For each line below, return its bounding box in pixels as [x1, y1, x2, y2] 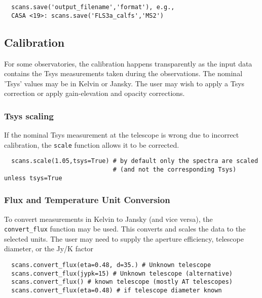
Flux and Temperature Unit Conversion [4, 193, 170, 206]
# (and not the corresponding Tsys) [113, 166, 237, 174]
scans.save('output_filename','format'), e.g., [11, 4, 175, 11]
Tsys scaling [4, 109, 54, 122]
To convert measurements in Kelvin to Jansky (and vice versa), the [4, 213, 213, 224]
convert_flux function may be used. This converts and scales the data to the [4, 223, 246, 234]
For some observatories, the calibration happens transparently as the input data [4, 58, 252, 69]
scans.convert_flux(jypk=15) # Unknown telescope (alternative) [11, 270, 233, 277]
